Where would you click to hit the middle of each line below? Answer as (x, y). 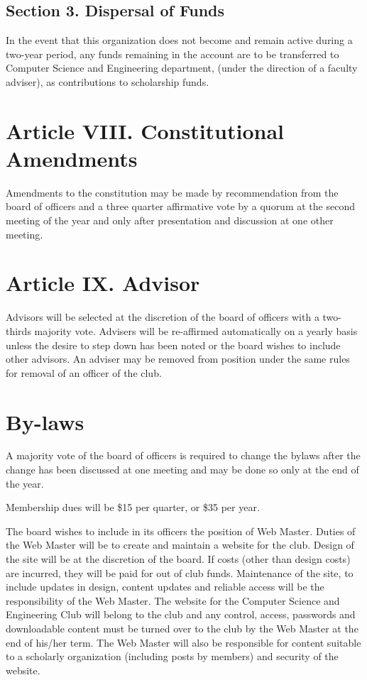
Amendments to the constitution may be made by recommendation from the (172, 192)
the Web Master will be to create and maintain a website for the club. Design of (180, 545)
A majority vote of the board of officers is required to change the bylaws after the (183, 455)
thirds (18, 330)
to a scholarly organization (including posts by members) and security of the (172, 656)
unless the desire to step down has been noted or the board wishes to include (173, 345)
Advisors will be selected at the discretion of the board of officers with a (163, 317)
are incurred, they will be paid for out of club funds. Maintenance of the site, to (180, 572)
